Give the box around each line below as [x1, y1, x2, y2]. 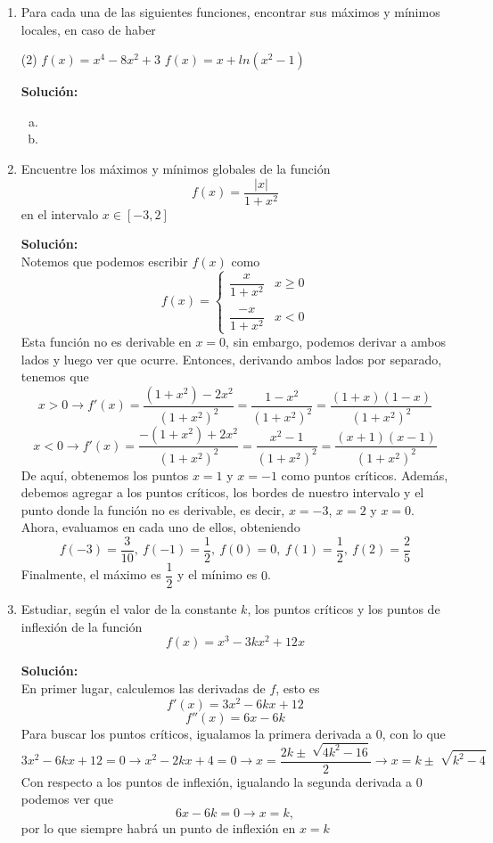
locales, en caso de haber [21, 20, 156, 38]
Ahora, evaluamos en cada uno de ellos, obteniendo [21, 518, 300, 536]
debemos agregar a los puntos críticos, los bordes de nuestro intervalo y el [21, 483, 424, 502]
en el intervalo [21, 204, 99, 223]
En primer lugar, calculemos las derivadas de [21, 679, 266, 697]
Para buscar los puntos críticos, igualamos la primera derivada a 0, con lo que [21, 724, 446, 742]
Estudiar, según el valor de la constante [21, 600, 237, 618]
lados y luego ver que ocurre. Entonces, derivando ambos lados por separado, [21, 349, 442, 368]
